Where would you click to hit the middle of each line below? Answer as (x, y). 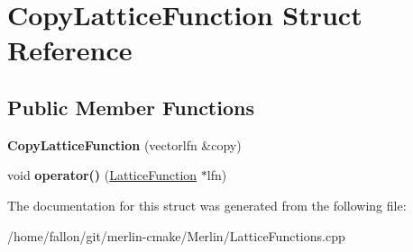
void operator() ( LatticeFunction (102, 175)
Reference (70, 50)
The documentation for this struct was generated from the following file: (207, 205)
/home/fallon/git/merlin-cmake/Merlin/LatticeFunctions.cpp (176, 235)
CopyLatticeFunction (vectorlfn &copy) (124, 144)
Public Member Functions (131, 107)
